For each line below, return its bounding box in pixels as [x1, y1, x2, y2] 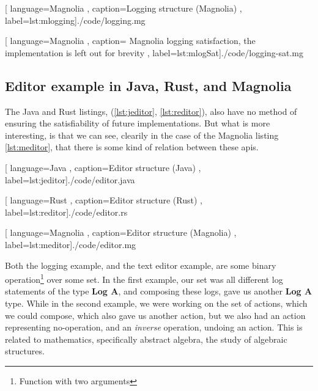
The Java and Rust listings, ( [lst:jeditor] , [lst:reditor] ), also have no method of [5, 104, 297, 117]
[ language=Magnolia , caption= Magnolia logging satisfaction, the [5, 34, 256, 47]
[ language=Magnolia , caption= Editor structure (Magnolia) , [5, 226, 237, 239]
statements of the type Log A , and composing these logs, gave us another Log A [5, 285, 312, 298]
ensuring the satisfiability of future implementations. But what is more [5, 117, 270, 130]
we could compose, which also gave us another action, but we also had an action [5, 309, 306, 321]
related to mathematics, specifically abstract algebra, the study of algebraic [5, 332, 287, 345]
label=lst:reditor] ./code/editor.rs [5, 205, 128, 218]
